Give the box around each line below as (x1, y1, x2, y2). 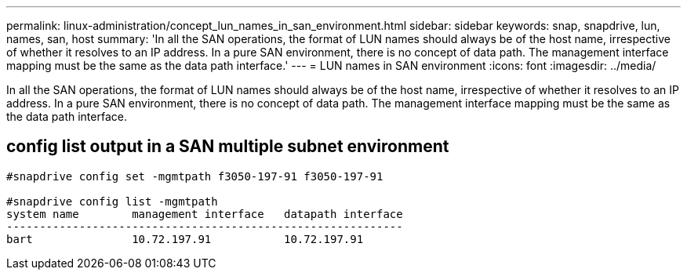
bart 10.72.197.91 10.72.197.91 (6, 232, 364, 245)
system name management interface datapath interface (6, 207, 403, 220)
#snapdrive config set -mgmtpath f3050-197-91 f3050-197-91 (6, 169, 383, 183)
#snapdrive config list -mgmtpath (6, 194, 218, 208)
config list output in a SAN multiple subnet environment (6, 136, 449, 157)
